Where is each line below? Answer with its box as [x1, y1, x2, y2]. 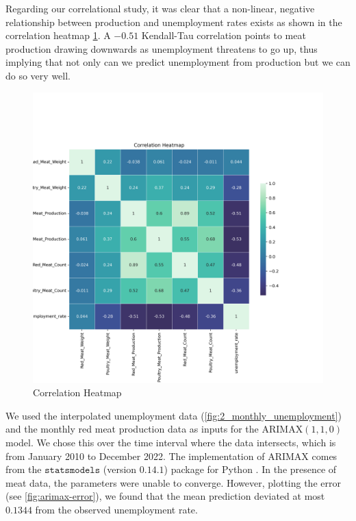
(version [103, 462, 137, 476]
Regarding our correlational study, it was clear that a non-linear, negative [5, 1, 315, 15]
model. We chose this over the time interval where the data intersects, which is [5, 435, 336, 449]
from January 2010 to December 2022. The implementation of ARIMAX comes [5, 448, 338, 463]
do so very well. [5, 68, 71, 82]
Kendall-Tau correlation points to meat [141, 28, 306, 43]
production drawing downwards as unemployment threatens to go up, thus [5, 41, 318, 56]
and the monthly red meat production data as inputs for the [5, 422, 259, 436]
